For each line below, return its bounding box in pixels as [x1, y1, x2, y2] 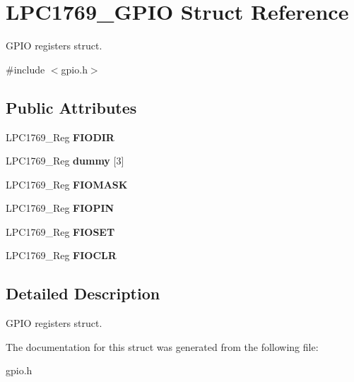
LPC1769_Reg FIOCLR [6, 248, 117, 263]
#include [6, 61, 45, 76]
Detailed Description [6, 282, 160, 304]
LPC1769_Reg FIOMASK [6, 177, 128, 191]
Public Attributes [6, 96, 137, 118]
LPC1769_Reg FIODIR [6, 129, 114, 144]
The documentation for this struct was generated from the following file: [6, 339, 319, 354]
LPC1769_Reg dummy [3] [6, 153, 124, 168]
